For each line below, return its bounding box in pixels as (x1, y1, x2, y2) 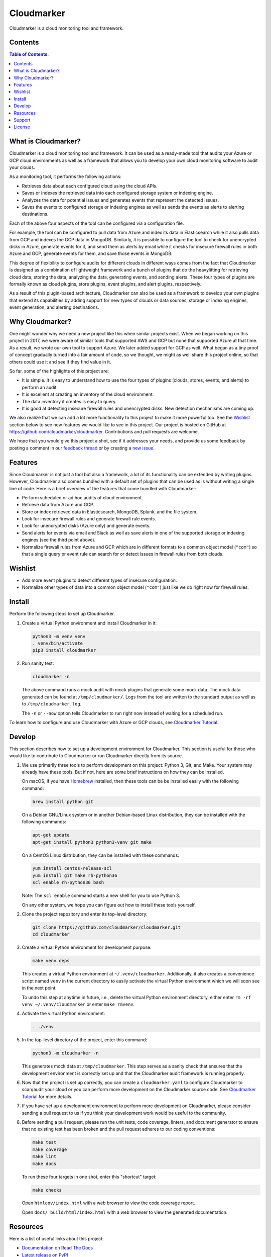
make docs (32, 1160, 57, 1166)
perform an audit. (22, 384, 58, 390)
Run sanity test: (22, 660, 54, 666)
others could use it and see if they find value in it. (9, 358, 111, 365)
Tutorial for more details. (22, 1094, 73, 1100)
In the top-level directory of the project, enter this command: (22, 1037, 148, 1043)
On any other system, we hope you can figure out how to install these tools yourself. (22, 902, 196, 908)
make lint (32, 1154, 57, 1159)
